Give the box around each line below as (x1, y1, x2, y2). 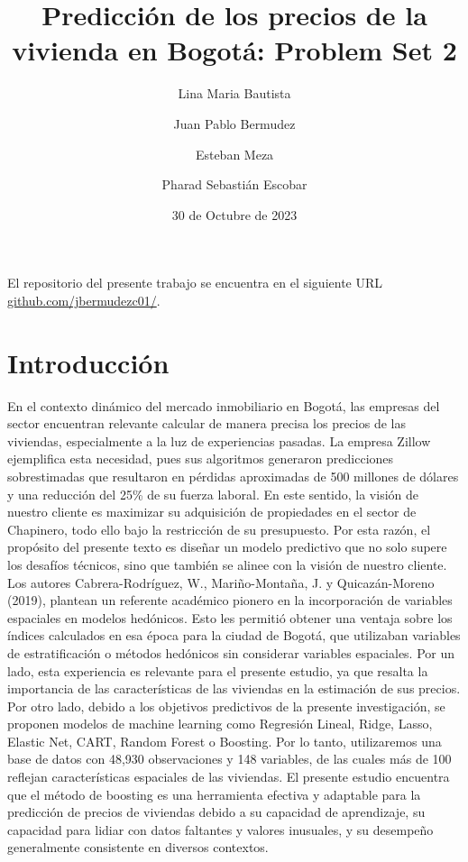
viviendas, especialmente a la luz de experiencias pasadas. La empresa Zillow (7, 431, 431, 450)
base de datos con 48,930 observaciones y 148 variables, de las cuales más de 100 (7, 749, 452, 768)
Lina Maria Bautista (178, 84, 291, 103)
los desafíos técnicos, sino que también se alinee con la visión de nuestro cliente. (7, 555, 447, 573)
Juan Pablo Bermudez (173, 114, 296, 133)
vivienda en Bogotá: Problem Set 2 (12, 32, 457, 69)
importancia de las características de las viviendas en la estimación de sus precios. (7, 679, 461, 698)
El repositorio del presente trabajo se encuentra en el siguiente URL (7, 273, 383, 292)
